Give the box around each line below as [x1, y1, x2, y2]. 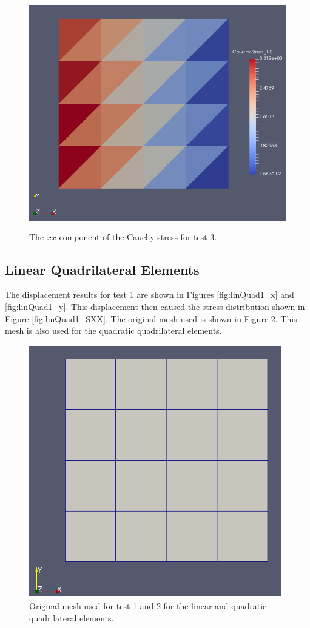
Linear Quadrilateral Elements [5, 260, 200, 279]
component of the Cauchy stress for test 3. [59, 230, 217, 243]
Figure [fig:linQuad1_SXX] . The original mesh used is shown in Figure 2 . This [5, 312, 297, 325]
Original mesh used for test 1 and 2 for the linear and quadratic [29, 599, 267, 612]
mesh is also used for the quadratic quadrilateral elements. [5, 324, 222, 337]
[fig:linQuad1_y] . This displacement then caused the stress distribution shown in [5, 300, 305, 312]
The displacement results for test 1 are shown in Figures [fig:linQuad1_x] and [5, 288, 294, 301]
